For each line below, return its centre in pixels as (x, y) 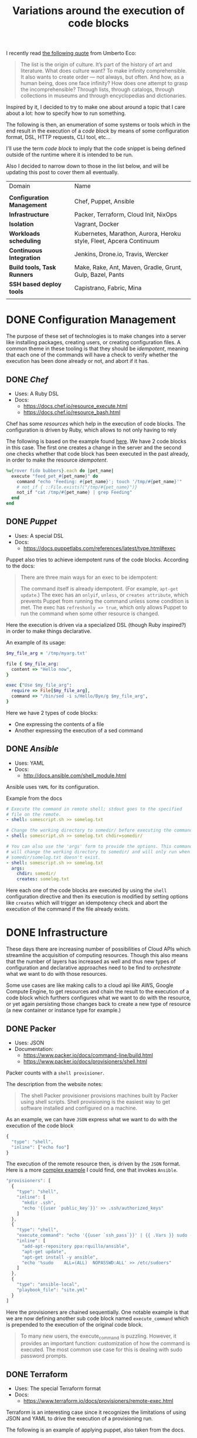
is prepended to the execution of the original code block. (74, 1324)
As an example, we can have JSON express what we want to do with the (92, 1119)
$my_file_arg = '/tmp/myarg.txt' (47, 653)
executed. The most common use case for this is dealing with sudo (101, 1349)
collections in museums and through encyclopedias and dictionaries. (103, 96)
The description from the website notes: (55, 1084)
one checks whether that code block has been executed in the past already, (98, 453)
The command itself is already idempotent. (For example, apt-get (99, 588)
